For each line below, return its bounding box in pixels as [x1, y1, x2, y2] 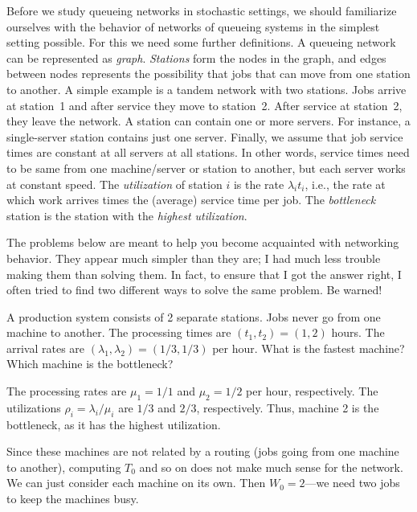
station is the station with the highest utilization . [6, 207, 247, 223]
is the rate [233, 175, 284, 192]
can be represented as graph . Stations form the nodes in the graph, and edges [6, 49, 386, 66]
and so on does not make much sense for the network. [139, 458, 403, 475]
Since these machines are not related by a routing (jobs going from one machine [6, 443, 399, 460]
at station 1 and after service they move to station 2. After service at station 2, [6, 96, 403, 113]
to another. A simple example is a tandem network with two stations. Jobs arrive [6, 80, 407, 97]
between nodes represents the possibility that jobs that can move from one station [6, 65, 411, 82]
